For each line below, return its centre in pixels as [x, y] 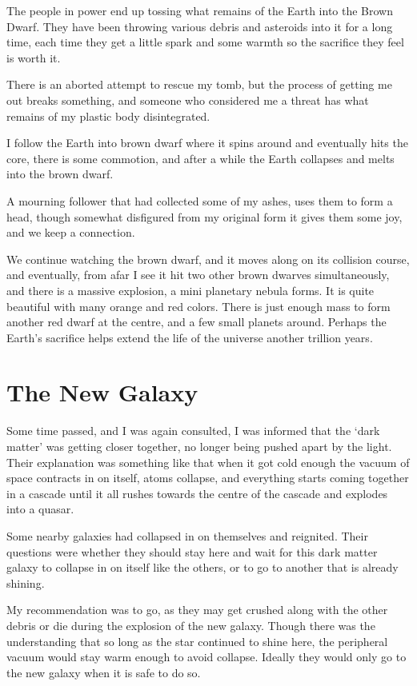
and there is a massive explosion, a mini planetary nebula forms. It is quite [190, 290]
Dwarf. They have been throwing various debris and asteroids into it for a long [200, 26]
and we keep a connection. [71, 232]
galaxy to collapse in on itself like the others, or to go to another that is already [202, 567]
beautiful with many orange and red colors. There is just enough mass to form [198, 306]
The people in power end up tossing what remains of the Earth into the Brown [200, 10]
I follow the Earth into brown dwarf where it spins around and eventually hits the [207, 143]
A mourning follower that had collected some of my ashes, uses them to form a [200, 200]
